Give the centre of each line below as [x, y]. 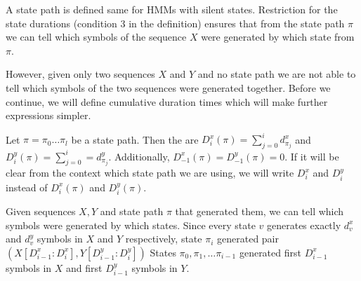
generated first [270, 252]
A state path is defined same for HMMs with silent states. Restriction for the [172, 9]
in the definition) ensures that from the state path [237, 23]
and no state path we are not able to [277, 74]
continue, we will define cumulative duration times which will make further [167, 101]
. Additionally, [139, 156]
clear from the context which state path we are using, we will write [150, 173]
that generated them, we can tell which [260, 211]
